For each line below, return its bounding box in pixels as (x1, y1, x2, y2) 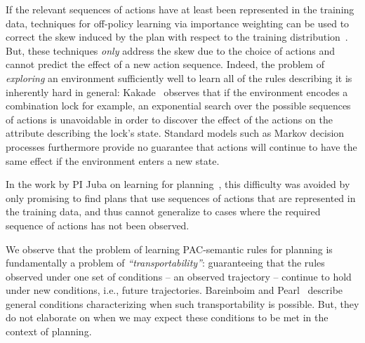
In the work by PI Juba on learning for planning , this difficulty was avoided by (6, 177, 350, 191)
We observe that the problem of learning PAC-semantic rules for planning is (6, 241, 333, 256)
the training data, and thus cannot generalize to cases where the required (6, 204, 321, 219)
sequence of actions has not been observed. (6, 217, 190, 232)
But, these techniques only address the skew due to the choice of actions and (6, 43, 336, 58)
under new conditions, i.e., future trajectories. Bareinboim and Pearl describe (6, 283, 343, 297)
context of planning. (6, 324, 92, 339)
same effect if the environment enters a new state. (6, 153, 220, 168)
